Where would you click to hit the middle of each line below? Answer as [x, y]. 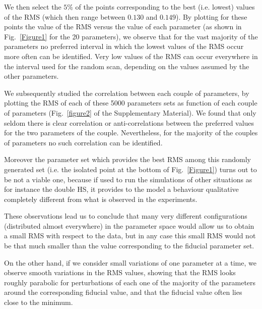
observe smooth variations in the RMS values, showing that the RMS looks [120, 272]
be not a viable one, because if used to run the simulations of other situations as [128, 179]
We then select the [33, 7]
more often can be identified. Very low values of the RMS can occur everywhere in [131, 56]
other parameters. [31, 76]
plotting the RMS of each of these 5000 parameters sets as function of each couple [131, 103]
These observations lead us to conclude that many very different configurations [126, 216]
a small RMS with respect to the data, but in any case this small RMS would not [130, 236]
